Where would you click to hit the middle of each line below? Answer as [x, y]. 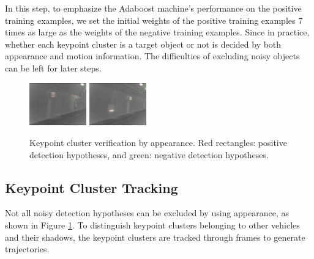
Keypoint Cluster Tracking [92, 187]
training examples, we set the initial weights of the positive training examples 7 [154, 20]
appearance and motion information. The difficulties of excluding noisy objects [152, 56]
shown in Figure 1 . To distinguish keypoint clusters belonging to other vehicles [152, 224]
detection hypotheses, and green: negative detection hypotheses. [149, 154]
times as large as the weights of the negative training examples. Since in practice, [157, 32]
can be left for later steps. [53, 67]
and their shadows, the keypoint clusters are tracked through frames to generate [155, 237]
